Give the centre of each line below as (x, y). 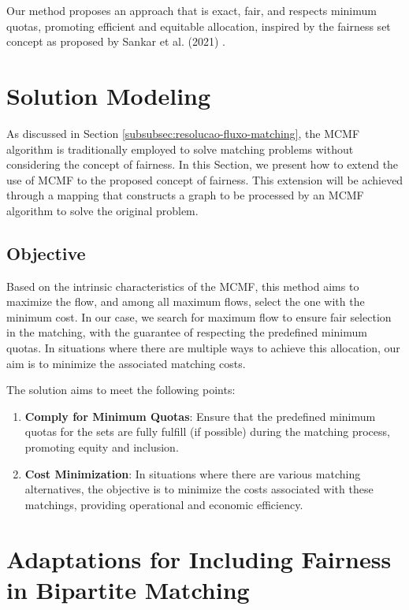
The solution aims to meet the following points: (121, 390)
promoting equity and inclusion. (102, 447)
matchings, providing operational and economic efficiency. (164, 504)
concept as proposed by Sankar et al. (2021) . (116, 41)
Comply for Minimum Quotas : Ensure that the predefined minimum (200, 416)
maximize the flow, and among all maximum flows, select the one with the (186, 301)
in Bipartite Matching (128, 589)
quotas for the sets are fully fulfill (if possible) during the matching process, (207, 431)
